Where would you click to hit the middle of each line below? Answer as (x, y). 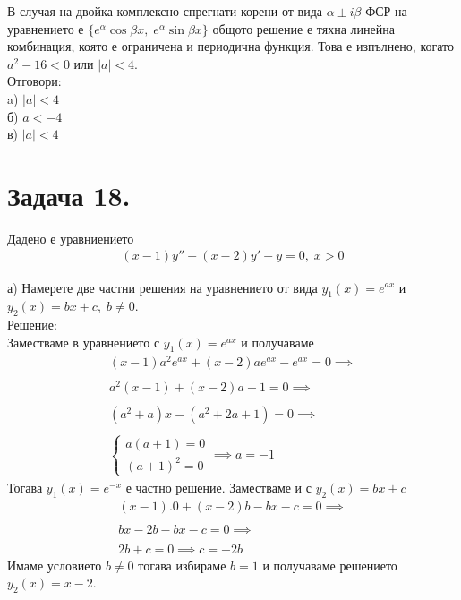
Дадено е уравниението (71, 238)
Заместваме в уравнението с (84, 342)
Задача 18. (69, 195)
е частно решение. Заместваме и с (218, 487)
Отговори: (34, 81)
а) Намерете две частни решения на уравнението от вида (162, 287)
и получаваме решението (330, 565)
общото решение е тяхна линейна (303, 28)
